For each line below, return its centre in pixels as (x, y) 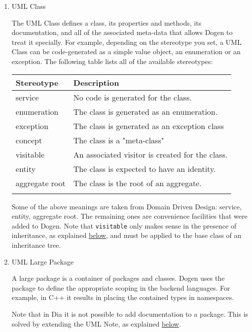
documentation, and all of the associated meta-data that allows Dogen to (122, 32)
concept (29, 140)
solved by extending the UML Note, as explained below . (96, 323)
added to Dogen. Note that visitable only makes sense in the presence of (124, 225)
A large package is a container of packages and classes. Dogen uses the (118, 278)
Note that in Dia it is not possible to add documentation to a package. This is (130, 314)
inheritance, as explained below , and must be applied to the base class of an (126, 235)
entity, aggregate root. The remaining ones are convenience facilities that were (129, 216)
